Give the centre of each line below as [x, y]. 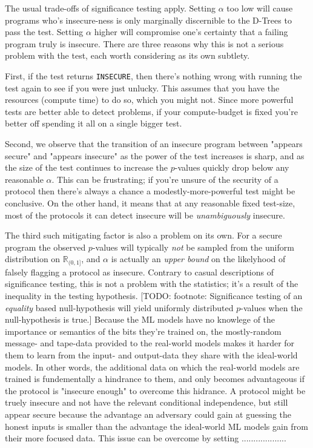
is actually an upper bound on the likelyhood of [198, 259]
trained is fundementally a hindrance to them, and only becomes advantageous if [155, 379]
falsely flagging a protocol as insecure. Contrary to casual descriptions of [139, 272]
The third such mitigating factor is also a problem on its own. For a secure [143, 235]
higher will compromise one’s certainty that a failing [191, 32]
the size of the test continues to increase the [87, 167]
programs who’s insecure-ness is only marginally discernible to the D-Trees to [148, 20]
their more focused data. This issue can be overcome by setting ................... [146, 438]
